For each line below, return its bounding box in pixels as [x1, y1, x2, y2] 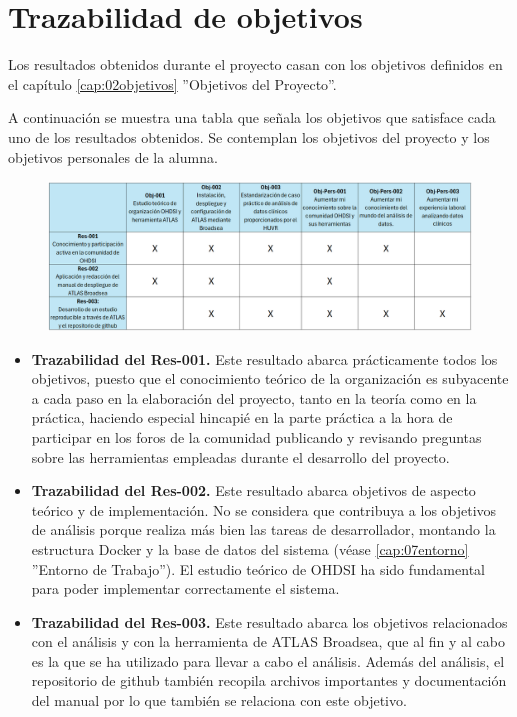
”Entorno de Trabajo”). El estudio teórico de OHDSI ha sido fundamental [31, 558, 485, 579]
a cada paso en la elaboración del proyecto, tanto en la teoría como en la [31, 387, 477, 408]
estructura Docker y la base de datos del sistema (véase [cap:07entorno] [31, 538, 469, 559]
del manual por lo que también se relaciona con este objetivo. [31, 690, 407, 711]
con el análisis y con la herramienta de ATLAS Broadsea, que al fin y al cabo [31, 631, 506, 652]
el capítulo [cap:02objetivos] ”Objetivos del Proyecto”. [8, 73, 337, 94]
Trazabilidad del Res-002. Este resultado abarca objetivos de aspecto [31, 480, 476, 501]
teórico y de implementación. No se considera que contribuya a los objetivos [31, 499, 497, 520]
